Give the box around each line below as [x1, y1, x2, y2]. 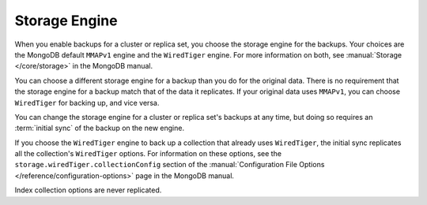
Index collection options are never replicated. [14, 185, 162, 195]
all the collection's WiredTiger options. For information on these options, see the [14, 149, 282, 158]
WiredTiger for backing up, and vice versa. [14, 98, 160, 107]
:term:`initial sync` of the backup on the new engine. [14, 123, 185, 133]
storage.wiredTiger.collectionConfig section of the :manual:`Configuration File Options [14, 160, 325, 170]
